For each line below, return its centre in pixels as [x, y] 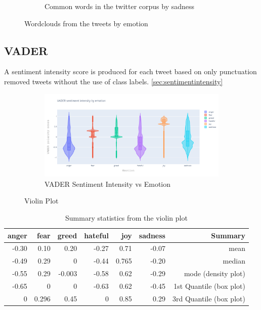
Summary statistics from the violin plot [126, 217]
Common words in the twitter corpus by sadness [120, 6]
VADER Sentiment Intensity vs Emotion [108, 184]
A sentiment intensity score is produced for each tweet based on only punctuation [130, 71]
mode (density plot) [214, 273]
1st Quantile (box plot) [209, 286]
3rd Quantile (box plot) [209, 298]
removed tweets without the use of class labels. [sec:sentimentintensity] [114, 81]
